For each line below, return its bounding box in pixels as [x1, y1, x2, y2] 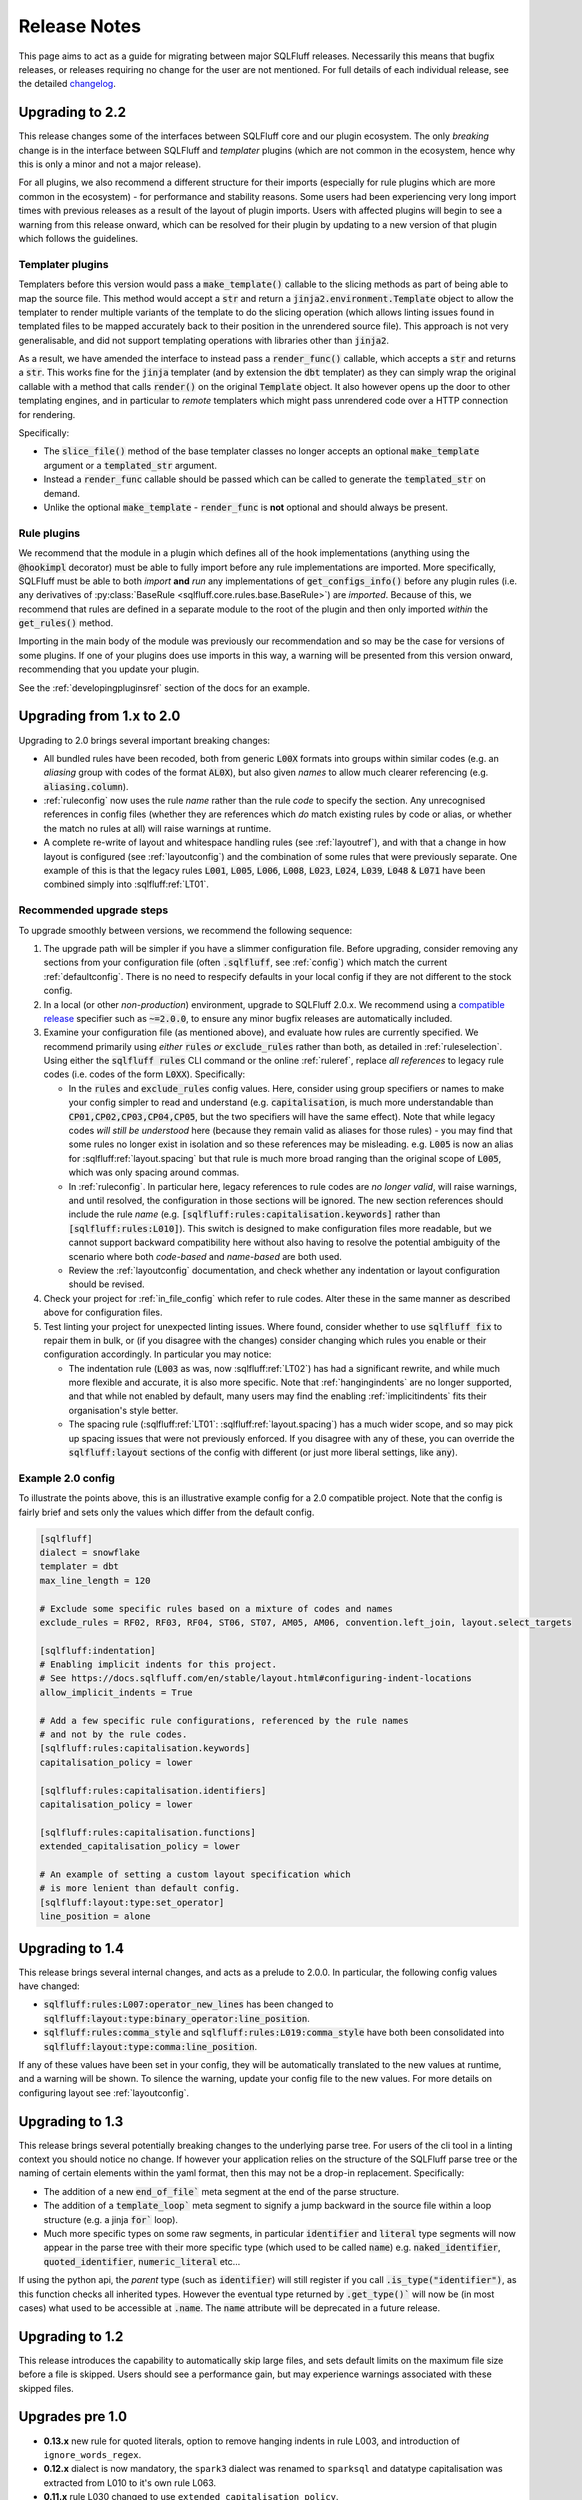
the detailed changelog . [18, 78, 117, 90]
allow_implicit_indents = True [39, 1686, 194, 1698]
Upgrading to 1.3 [18, 2113, 124, 2130]
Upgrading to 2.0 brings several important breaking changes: [18, 734, 270, 746]
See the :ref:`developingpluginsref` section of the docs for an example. [18, 681, 310, 694]
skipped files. [18, 2382, 74, 2394]
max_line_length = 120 [39, 1575, 151, 1586]
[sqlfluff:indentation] [39, 1645, 157, 1656]
